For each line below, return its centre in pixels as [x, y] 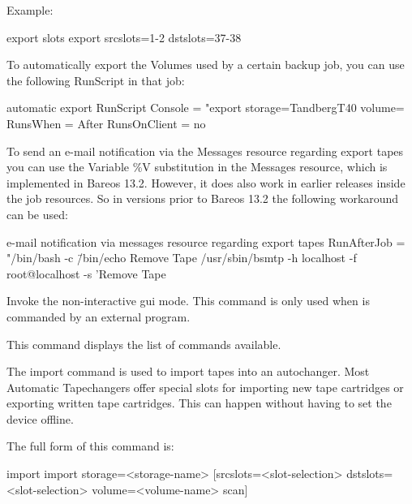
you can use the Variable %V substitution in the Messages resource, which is [197, 167]
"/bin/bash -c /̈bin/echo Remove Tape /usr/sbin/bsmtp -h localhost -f [182, 258]
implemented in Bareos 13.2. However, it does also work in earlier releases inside [206, 182]
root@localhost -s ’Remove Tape [86, 273]
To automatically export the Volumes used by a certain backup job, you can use [206, 65]
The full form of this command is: [90, 446]
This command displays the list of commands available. [144, 344]
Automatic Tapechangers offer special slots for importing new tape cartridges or [205, 387]
